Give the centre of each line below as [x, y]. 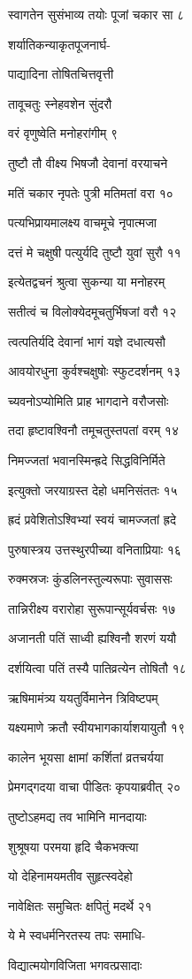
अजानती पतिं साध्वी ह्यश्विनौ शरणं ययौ [92, 638]
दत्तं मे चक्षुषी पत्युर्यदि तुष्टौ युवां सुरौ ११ [95, 252]
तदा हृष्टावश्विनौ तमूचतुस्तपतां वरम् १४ [93, 430]
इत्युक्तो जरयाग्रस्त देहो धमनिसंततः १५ [93, 489]
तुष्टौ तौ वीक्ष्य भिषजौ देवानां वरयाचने [88, 162]
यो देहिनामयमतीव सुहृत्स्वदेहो [70, 876]
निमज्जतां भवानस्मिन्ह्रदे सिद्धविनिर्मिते [87, 459]
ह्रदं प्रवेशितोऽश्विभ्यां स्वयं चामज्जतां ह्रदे [92, 520]
